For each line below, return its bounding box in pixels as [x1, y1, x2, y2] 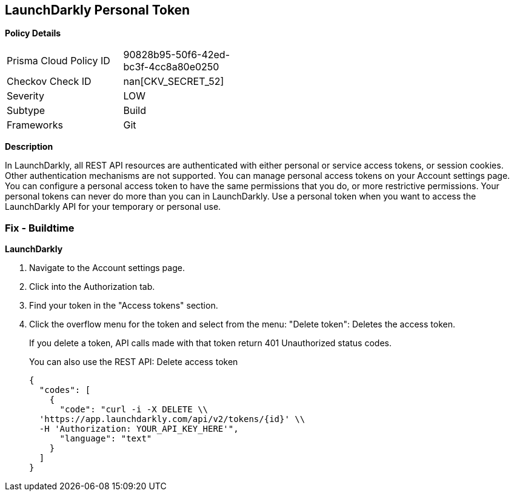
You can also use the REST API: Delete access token [29, 357, 238, 367]
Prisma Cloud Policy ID [7, 55, 110, 67]
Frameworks [7, 119, 63, 132]
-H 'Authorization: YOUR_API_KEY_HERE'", [39, 424, 239, 434]
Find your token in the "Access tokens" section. [29, 300, 218, 311]
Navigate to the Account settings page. [29, 263, 185, 273]
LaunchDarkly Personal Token [5, 2, 190, 18]
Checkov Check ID [7, 75, 92, 88]
